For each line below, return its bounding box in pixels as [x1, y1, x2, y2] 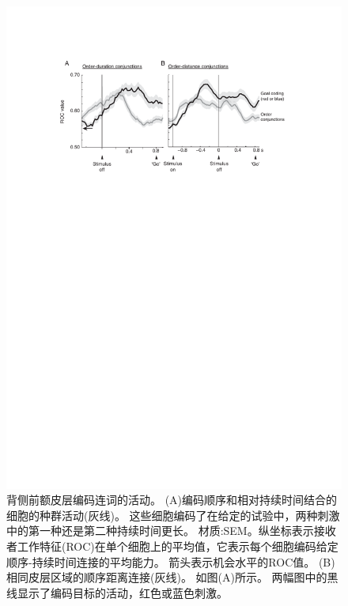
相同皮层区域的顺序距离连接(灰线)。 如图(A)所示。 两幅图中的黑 [6, 569, 339, 585]
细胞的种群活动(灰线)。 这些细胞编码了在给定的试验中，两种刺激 [6, 506, 340, 523]
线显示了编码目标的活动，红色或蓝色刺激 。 [6, 584, 228, 600]
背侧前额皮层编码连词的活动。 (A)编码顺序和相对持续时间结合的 [6, 491, 338, 508]
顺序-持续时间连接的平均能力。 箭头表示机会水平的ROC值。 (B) [6, 553, 335, 570]
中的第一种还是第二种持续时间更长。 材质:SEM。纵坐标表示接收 [6, 522, 336, 539]
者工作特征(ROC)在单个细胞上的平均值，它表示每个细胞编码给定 [6, 538, 339, 555]
